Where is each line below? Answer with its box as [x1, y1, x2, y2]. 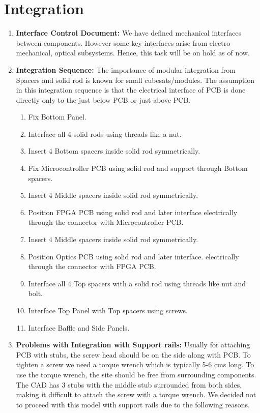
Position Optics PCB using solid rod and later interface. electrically [28, 251, 239, 261]
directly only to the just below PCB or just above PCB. [16, 94, 191, 105]
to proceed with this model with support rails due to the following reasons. [16, 399, 250, 409]
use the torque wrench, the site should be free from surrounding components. [16, 369, 256, 379]
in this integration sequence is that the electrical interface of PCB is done [16, 84, 246, 95]
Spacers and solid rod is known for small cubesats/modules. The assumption [16, 74, 255, 85]
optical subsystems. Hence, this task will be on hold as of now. [54, 47, 250, 58]
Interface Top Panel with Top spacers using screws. [28, 305, 188, 315]
